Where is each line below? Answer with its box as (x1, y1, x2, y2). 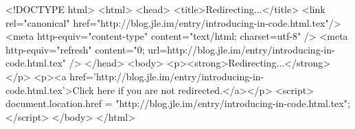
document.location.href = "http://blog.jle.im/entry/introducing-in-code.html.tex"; (5, 96, 350, 110)
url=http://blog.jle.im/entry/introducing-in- (148, 42, 335, 56)
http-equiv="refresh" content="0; (5, 42, 145, 56)
